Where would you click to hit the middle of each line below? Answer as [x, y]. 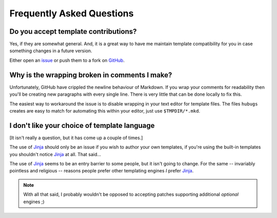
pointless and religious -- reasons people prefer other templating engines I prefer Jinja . [102, 171]
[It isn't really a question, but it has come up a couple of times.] [76, 138]
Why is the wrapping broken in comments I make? [91, 75]
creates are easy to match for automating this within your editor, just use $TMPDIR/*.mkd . [105, 111]
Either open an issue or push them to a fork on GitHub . [67, 60]
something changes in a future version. [51, 51]
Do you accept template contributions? [73, 31]
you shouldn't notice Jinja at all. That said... [55, 154]
